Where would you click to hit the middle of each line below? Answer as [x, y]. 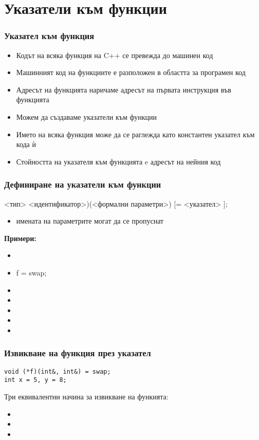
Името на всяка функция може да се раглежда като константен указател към [135, 134]
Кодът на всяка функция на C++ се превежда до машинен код [115, 55]
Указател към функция [49, 36]
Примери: [20, 238]
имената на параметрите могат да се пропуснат [90, 221]
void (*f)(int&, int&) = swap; [58, 371]
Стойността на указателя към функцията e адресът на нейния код [118, 161]
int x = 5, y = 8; [35, 380]
